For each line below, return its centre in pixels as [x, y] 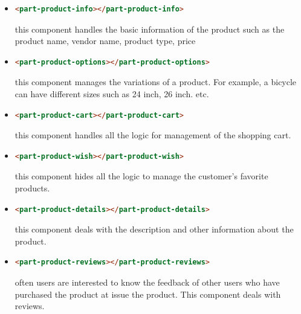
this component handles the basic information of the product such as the [150, 29]
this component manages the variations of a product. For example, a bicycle [156, 82]
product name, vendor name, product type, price [105, 41]
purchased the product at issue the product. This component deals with [148, 294]
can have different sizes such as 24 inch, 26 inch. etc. [112, 93]
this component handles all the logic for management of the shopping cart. [153, 135]
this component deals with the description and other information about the [154, 229]
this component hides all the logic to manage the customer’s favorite [141, 176]
